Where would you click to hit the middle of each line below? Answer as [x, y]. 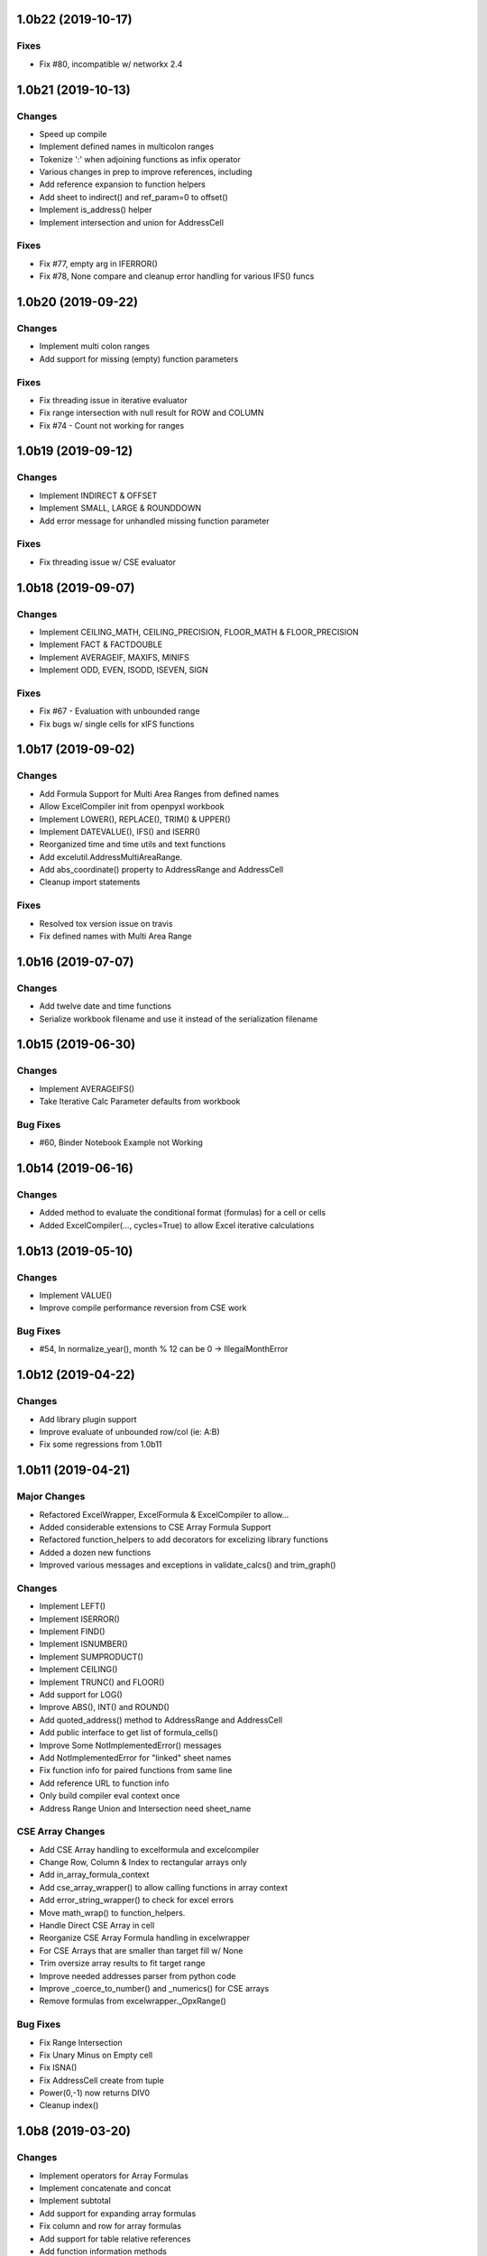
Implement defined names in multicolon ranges [127, 147]
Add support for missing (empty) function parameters [139, 359]
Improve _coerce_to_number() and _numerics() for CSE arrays [154, 1988]
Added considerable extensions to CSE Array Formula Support [155, 1527]
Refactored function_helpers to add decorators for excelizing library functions [184, 1539]
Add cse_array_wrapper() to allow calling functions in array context [164, 1887]
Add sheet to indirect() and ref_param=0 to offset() [134, 197]
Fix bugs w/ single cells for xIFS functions [117, 724]
